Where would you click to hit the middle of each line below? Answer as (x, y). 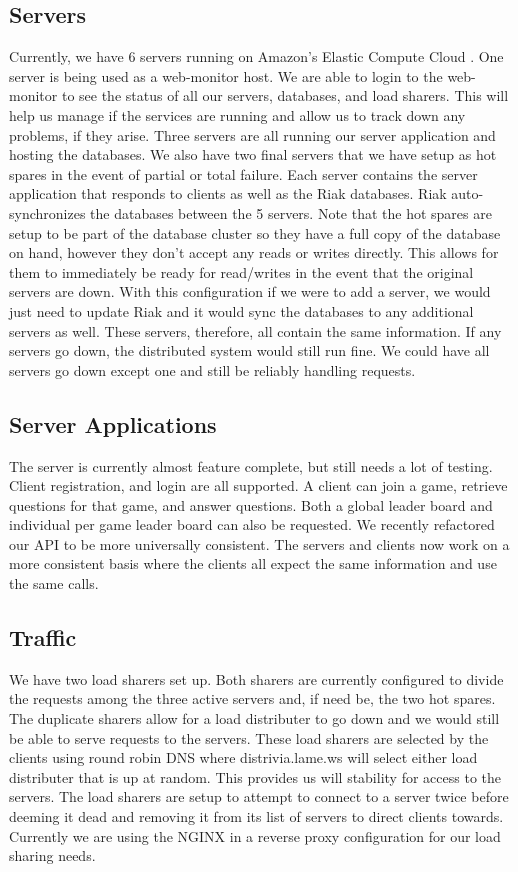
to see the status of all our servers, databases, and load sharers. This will (285, 95)
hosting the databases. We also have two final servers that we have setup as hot (253, 154)
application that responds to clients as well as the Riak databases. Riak (228, 193)
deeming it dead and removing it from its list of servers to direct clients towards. (256, 816)
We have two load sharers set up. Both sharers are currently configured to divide (256, 678)
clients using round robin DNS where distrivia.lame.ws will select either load (243, 757)
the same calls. (54, 583)
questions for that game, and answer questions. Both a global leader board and (251, 504)
